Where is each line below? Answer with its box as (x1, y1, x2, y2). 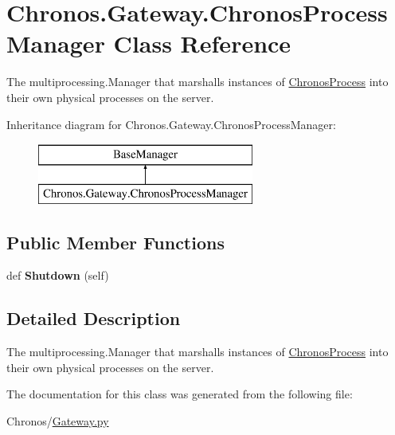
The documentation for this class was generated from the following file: (6, 386, 353, 402)
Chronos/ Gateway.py (6, 413, 109, 429)
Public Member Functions (6, 229, 225, 254)
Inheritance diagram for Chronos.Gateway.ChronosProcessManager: (6, 116, 336, 132)
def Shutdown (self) (6, 267, 109, 284)
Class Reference (113, 27, 291, 60)
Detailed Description (6, 306, 181, 331)
